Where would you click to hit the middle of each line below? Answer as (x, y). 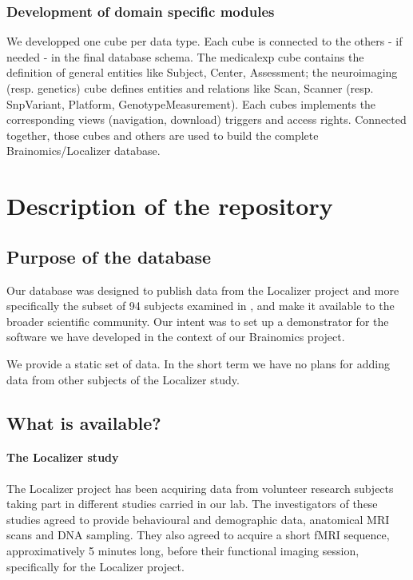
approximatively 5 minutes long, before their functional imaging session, (183, 551)
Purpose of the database (109, 256)
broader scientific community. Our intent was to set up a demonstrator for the (198, 321)
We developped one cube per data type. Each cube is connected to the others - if (205, 41)
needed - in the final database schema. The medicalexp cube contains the (185, 56)
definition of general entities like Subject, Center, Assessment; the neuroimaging (202, 72)
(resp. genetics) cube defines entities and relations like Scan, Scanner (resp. (190, 88)
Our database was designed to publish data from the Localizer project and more (203, 290)
